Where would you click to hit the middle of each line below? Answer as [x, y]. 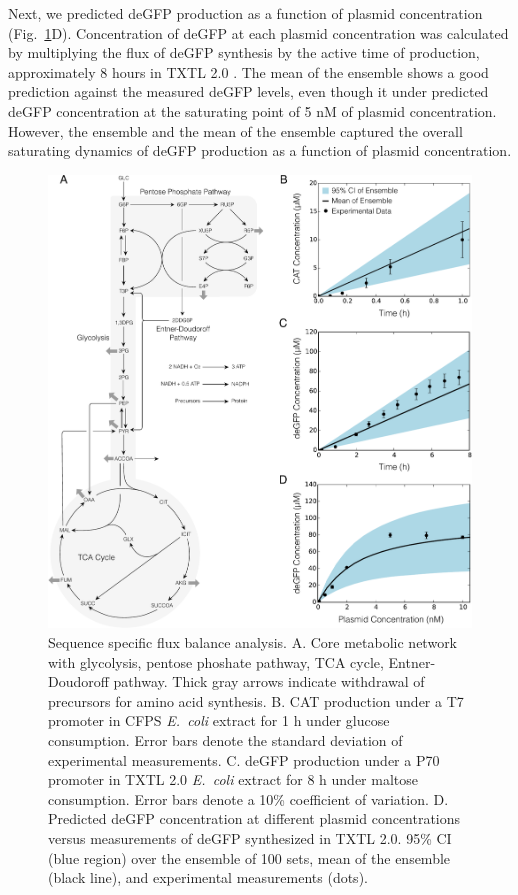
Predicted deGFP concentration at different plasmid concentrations [254, 818]
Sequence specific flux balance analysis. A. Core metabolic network [253, 642]
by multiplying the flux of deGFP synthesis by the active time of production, [244, 52]
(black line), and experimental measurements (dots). [208, 877]
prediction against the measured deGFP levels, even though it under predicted [248, 91]
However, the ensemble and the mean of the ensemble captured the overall [235, 130]
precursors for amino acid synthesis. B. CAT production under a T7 [256, 700]
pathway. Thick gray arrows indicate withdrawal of [269, 681]
